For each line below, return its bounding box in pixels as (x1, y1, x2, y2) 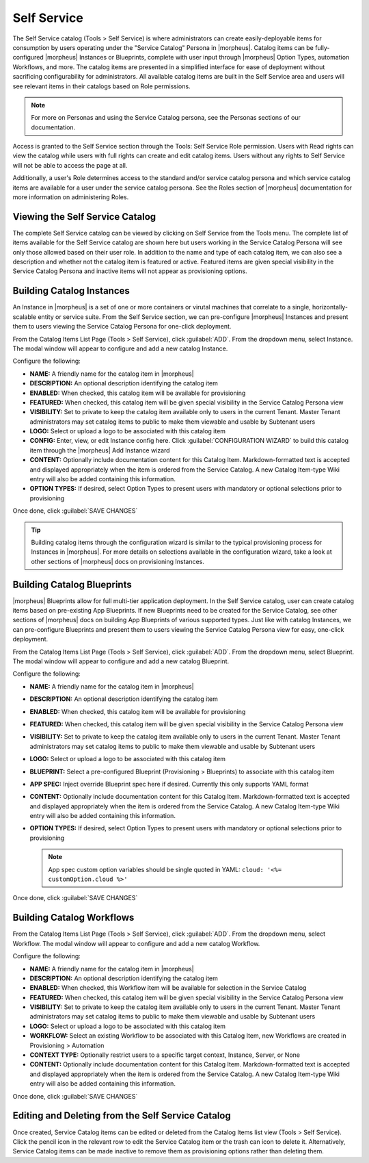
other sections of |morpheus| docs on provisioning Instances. (31, 557, 205, 565)
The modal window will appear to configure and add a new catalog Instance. (12, 344, 228, 353)
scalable (12, 312, 37, 321)
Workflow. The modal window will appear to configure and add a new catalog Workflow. (12, 939, 260, 947)
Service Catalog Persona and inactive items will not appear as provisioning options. (12, 267, 247, 275)
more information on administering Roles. (12, 193, 129, 201)
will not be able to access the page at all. (12, 161, 128, 169)
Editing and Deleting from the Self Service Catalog (12, 1110, 232, 1122)
